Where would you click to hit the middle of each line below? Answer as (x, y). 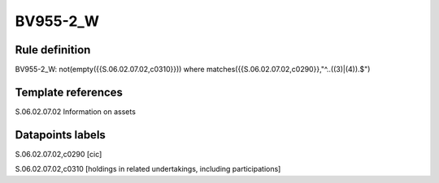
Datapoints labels (60, 135)
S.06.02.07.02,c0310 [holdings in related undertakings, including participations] (148, 169)
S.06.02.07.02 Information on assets (75, 111)
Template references (69, 92)
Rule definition (53, 50)
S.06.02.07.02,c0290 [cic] (59, 154)
